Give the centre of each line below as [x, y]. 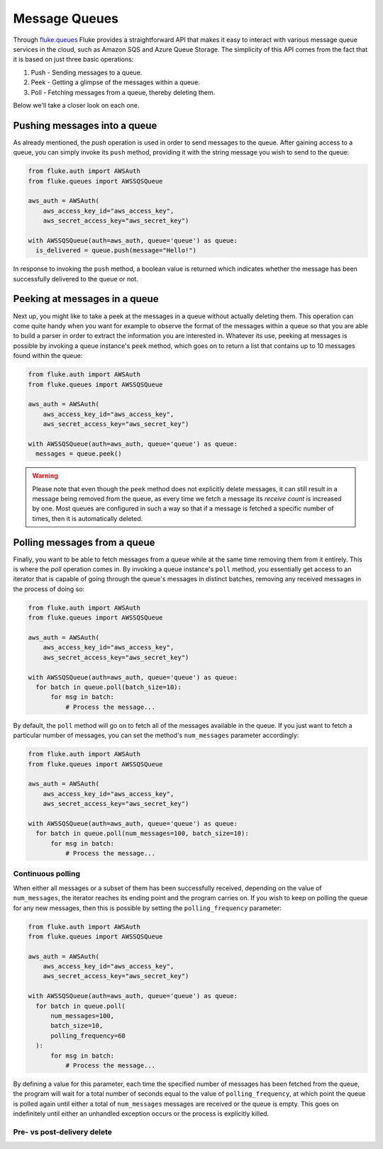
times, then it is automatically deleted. [88, 518]
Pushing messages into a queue [85, 125]
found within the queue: [48, 356]
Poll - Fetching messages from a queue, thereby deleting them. [123, 92]
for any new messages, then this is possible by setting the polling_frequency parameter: [147, 908]
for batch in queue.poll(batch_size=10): [109, 687]
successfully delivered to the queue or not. [76, 279]
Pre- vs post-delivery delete [63, 1132]
